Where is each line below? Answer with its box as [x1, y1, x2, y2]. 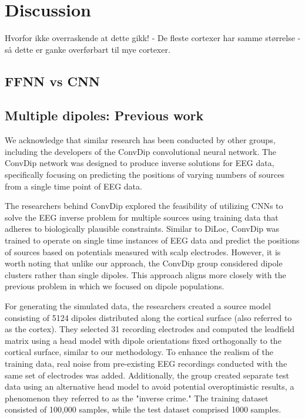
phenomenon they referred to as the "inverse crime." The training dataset [5, 391, 269, 404]
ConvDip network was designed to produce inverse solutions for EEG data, [5, 157, 274, 169]
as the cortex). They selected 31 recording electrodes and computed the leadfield [5, 323, 295, 335]
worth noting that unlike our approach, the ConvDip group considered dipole [5, 257, 283, 269]
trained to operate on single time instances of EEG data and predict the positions [5, 234, 300, 246]
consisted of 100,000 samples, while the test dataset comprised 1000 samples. [5, 403, 281, 415]
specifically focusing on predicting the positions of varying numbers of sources [5, 168, 284, 181]
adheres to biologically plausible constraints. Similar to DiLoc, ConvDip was [5, 222, 279, 235]
